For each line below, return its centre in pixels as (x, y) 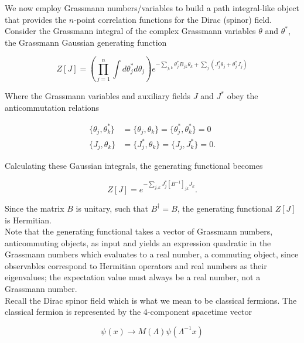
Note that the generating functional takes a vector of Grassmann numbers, (139, 231)
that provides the (36, 19)
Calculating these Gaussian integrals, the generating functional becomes (134, 166)
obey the (242, 96)
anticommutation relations (52, 107)
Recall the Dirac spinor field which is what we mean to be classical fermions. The (151, 300)
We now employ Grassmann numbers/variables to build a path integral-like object (152, 8)
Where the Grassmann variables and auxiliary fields (98, 96)
